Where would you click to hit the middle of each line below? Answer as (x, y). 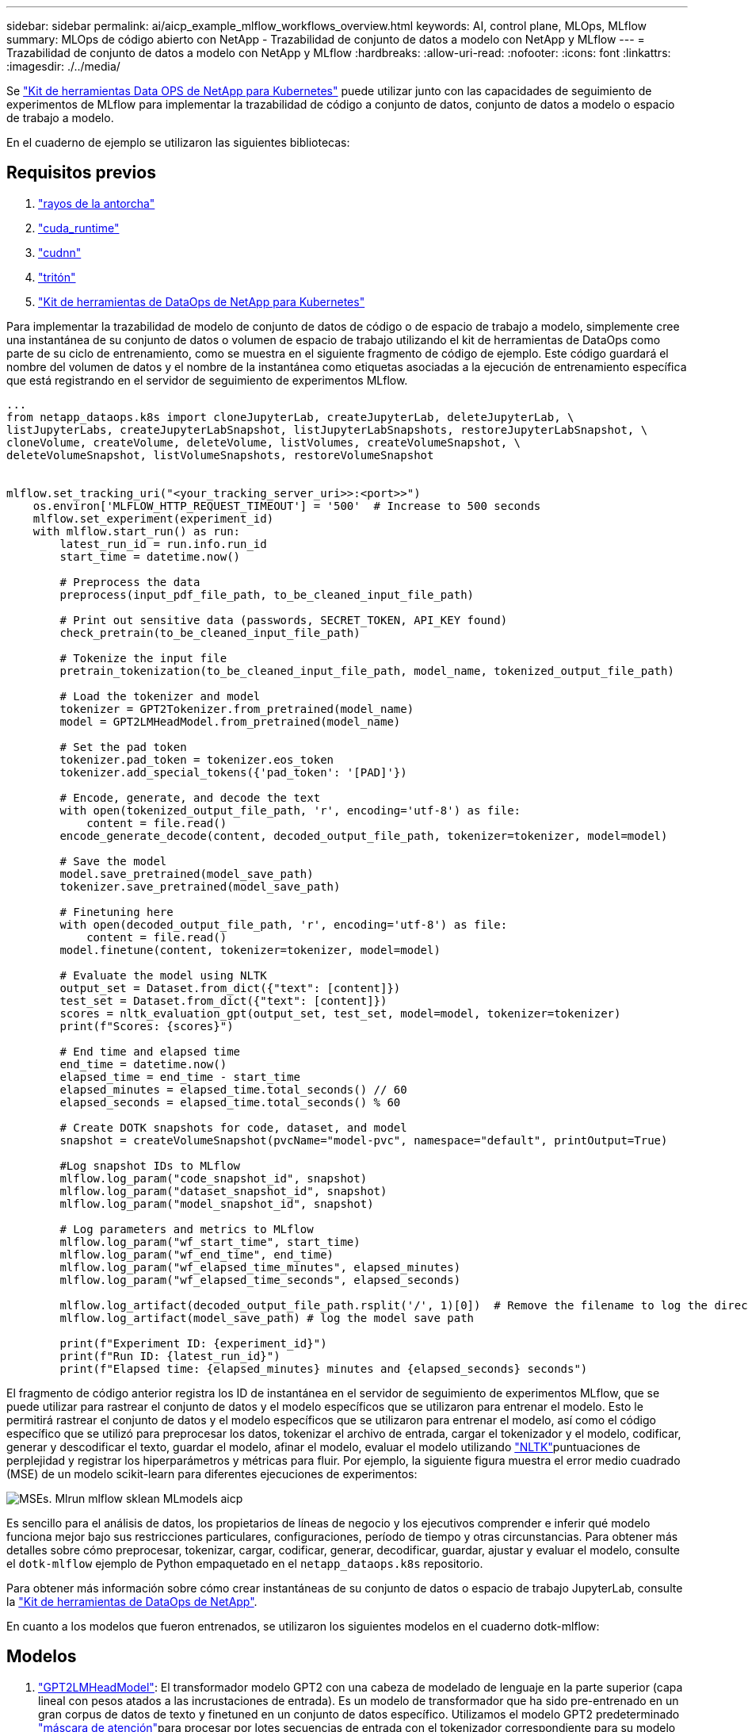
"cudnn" (60, 252)
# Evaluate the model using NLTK (163, 975)
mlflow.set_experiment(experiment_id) (153, 518)
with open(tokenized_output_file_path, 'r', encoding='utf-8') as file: (290, 810)
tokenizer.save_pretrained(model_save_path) (200, 886)
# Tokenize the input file (143, 658)
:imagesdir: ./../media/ (63, 66)
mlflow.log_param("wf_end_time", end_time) (197, 1254)
